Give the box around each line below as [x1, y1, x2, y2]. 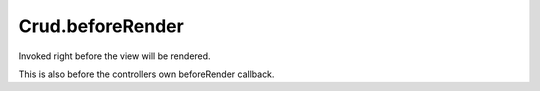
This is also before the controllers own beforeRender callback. [18, 68, 275, 80]
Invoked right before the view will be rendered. [18, 50, 211, 62]
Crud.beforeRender [18, 15, 184, 37]
